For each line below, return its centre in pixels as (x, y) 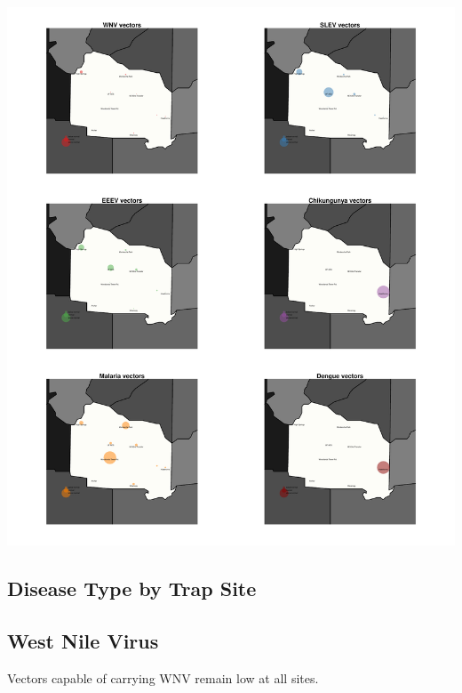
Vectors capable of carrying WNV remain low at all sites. (163, 677)
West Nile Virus (83, 640)
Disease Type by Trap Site (132, 588)
